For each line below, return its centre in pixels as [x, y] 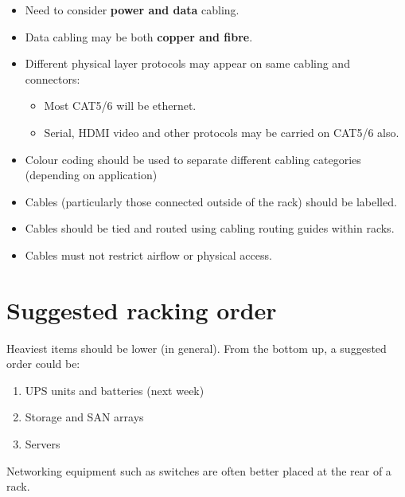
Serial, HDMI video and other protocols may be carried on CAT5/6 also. [222, 132]
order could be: [43, 364]
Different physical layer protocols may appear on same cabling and [187, 63]
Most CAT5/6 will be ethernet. [120, 106]
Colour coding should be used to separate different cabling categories [193, 159]
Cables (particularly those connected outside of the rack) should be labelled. [211, 201]
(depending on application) [91, 175]
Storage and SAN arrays [84, 417]
